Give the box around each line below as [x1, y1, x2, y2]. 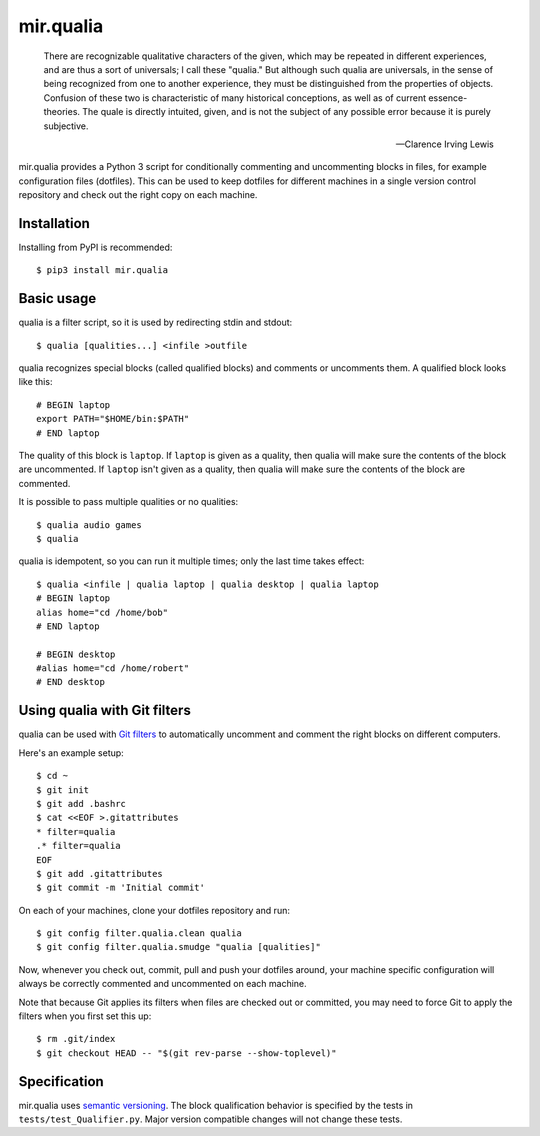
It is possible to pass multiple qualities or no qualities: [18, 496, 239, 508]
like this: [18, 376, 53, 388]
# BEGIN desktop [36, 648, 116, 660]
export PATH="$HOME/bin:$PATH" [36, 413, 190, 425]
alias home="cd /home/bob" [36, 606, 169, 618]
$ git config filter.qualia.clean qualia [36, 928, 242, 939]
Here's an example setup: [18, 746, 124, 759]
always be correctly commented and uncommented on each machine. [18, 978, 307, 990]
